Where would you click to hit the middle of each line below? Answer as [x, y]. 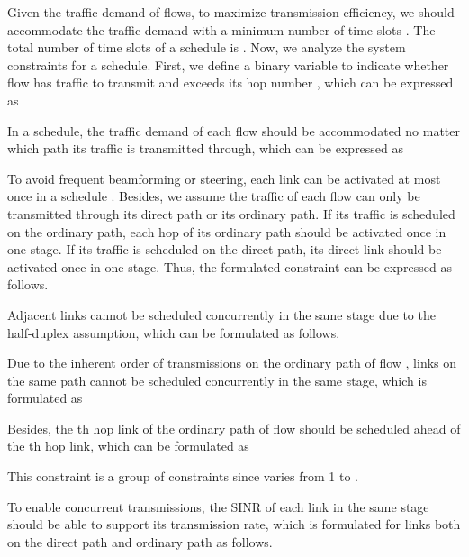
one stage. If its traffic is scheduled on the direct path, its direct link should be [225, 249]
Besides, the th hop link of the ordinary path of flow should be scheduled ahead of [234, 428]
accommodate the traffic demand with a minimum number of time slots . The [221, 29]
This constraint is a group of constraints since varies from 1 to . [183, 476]
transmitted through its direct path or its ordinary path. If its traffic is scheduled [231, 213]
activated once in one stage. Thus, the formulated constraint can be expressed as [230, 266]
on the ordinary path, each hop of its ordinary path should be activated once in [227, 231]
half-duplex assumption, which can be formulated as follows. [174, 332]
